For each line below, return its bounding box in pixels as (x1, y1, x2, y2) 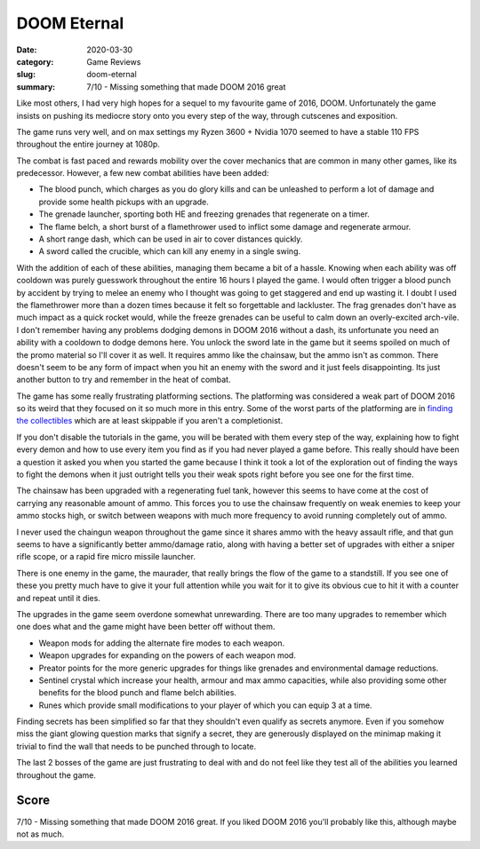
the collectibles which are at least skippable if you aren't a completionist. (16, 416, 284, 426)
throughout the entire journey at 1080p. (16, 139, 160, 150)
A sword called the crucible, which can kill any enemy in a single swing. (38, 246, 301, 257)
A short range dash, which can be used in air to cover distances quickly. (38, 234, 303, 244)
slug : (16, 69, 36, 80)
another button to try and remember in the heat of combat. (16, 374, 231, 385)
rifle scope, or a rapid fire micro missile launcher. (16, 551, 196, 562)
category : (16, 56, 54, 67)
